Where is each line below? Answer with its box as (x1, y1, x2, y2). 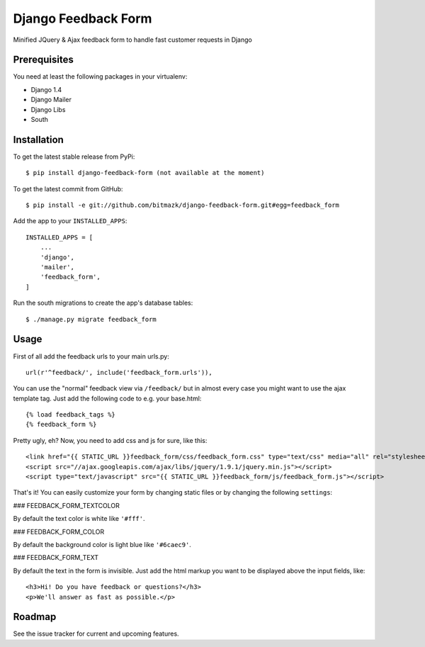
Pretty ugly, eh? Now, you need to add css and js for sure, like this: (13, 436, 208, 444)
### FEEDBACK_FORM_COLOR (13, 527, 105, 536)
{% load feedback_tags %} (25, 411, 116, 419)
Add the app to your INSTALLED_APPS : (13, 217, 127, 225)
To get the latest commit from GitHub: (13, 184, 123, 193)
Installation (13, 133, 64, 145)
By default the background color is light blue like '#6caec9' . (13, 540, 191, 548)
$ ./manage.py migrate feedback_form (25, 315, 157, 323)
